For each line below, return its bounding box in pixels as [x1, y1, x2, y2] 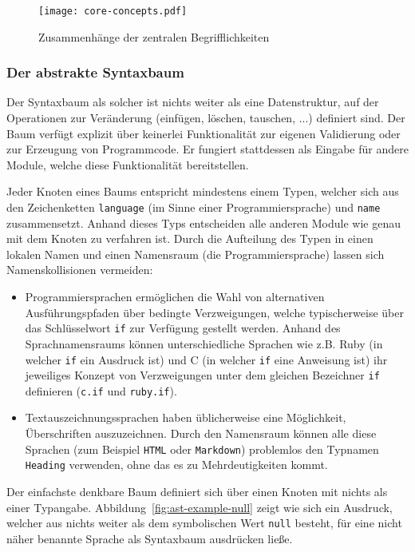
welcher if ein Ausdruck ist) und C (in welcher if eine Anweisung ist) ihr [25, 351, 388, 367]
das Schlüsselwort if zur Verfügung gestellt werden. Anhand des [25, 320, 341, 336]
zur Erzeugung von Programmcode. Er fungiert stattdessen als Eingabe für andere [6, 141, 409, 157]
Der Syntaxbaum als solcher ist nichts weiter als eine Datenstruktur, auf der [6, 93, 379, 110]
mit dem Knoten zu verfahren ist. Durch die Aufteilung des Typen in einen [6, 230, 373, 247]
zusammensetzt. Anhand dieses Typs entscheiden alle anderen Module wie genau [6, 214, 401, 231]
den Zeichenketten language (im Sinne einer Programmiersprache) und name [6, 199, 381, 216]
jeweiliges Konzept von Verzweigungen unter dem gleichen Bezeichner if [25, 367, 380, 383]
